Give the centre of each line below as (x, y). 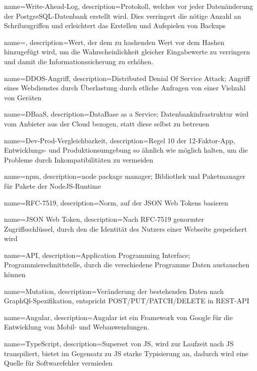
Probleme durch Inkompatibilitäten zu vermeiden (79, 159)
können (15, 274)
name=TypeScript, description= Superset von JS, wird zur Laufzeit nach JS (119, 344)
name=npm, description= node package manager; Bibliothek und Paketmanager (125, 176)
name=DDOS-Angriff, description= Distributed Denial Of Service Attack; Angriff (127, 78)
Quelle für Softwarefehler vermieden (58, 363)
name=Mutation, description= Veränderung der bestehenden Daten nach (114, 291)
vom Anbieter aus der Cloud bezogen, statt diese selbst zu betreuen (107, 123)
